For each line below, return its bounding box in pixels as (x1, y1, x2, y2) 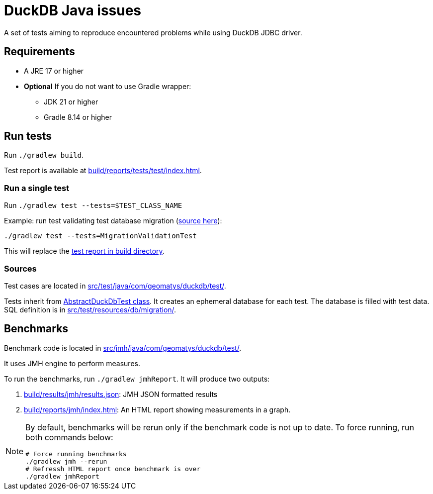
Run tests (4, 130, 52, 143)
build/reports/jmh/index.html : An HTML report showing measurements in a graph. (24, 405, 291, 414)
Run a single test (4, 183, 70, 193)
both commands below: (25, 432, 113, 442)
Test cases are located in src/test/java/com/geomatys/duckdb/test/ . (4, 281, 226, 290)
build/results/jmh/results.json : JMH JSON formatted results (24, 390, 218, 398)
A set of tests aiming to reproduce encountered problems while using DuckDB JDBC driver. (4, 28, 302, 37)
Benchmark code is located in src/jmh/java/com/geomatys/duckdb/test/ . (4, 343, 242, 352)
